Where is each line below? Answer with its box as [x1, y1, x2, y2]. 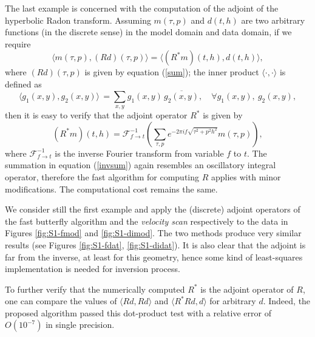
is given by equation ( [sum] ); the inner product [84, 66, 259, 78]
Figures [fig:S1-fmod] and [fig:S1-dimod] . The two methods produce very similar [5, 226, 302, 239]
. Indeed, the [263, 294, 311, 307]
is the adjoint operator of [200, 282, 294, 295]
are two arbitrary [241, 13, 305, 26]
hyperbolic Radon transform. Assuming [5, 13, 151, 26]
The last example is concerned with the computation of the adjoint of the [5, 2, 279, 14]
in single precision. [46, 318, 115, 331]
